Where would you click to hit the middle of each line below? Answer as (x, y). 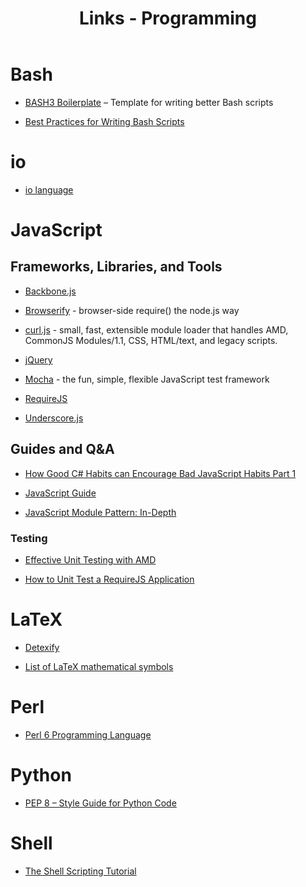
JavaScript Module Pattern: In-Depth (100, 512)
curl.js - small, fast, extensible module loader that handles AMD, (156, 329)
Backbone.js (50, 291)
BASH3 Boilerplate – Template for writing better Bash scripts (149, 102)
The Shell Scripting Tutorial (80, 871)
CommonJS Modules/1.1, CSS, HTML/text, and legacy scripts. (151, 340)
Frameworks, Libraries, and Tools (116, 267)
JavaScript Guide (60, 493)
